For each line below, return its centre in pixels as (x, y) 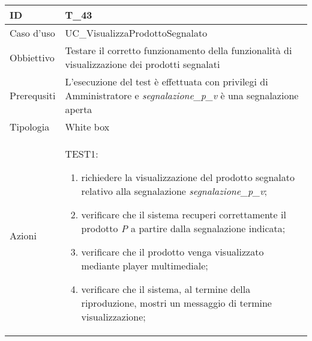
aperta (79, 109)
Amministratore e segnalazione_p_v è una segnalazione (182, 95)
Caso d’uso (32, 33)
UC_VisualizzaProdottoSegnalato (136, 33)
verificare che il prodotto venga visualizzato (172, 252)
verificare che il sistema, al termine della (166, 289)
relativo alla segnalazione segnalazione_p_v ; (174, 191)
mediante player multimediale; (145, 266)
